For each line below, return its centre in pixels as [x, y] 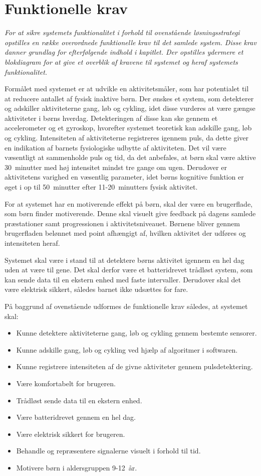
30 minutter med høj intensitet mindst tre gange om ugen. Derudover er [116, 167]
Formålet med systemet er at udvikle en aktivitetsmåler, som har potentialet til [127, 89]
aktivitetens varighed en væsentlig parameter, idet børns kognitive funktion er [124, 177]
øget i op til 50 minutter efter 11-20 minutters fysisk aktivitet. [101, 187]
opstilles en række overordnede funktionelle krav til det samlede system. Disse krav [130, 42]
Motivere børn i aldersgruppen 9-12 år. [77, 467]
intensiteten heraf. [32, 243]
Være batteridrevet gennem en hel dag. [76, 417]
